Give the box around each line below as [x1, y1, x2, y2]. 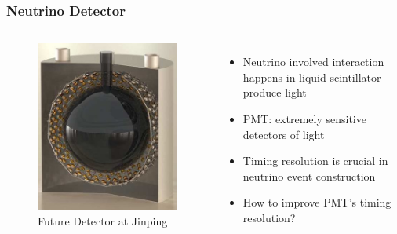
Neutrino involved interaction [242, 53, 384, 70]
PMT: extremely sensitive [242, 111, 366, 126]
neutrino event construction [242, 167, 376, 184]
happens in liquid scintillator [242, 68, 381, 85]
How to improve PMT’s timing [242, 194, 392, 210]
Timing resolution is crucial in [242, 152, 388, 169]
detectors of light [242, 126, 325, 142]
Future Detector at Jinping [38, 212, 168, 229]
